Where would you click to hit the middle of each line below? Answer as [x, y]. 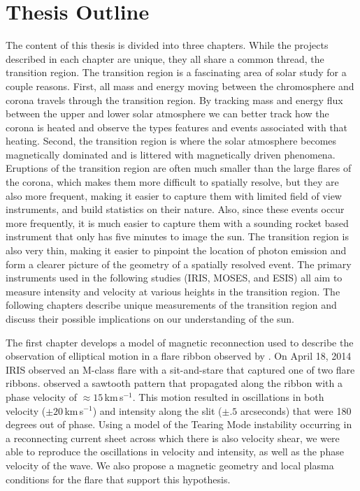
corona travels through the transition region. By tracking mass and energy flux [174, 100]
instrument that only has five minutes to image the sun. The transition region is [177, 236]
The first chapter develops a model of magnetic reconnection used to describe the [180, 342]
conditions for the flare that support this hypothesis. [118, 479]
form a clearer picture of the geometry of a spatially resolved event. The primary [179, 264]
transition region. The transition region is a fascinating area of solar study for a [176, 72]
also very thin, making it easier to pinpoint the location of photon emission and [176, 250]
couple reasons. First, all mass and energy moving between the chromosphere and [180, 86]
